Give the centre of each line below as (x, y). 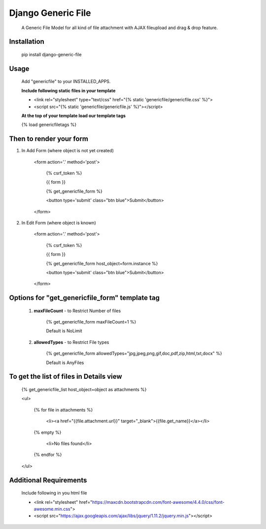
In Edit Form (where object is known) (59, 223)
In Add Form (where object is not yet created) (68, 151)
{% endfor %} (48, 455)
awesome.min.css (52, 509)
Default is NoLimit (64, 331)
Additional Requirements (48, 480)
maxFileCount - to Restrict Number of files (77, 311)
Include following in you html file (54, 493)
